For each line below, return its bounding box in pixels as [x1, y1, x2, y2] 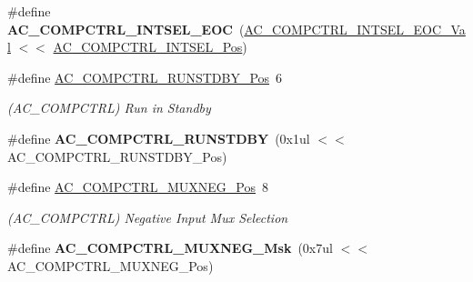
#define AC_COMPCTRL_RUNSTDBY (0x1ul [7, 128, 310, 147]
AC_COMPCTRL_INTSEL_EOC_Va [244, 19, 466, 38]
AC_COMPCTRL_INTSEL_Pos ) [53, 37, 247, 56]
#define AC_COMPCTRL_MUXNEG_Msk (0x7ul [7, 238, 333, 257]
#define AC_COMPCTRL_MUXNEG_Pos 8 [7, 177, 268, 196]
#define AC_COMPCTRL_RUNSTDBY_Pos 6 [7, 67, 283, 86]
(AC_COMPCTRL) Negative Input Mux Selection [7, 207, 288, 227]
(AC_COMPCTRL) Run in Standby [7, 98, 211, 117]
